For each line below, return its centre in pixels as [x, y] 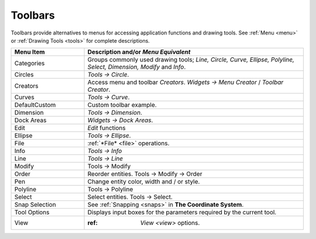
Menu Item [30, 52]
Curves [24, 98]
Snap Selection [35, 205]
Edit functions [107, 128]
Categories [30, 63]
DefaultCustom [35, 105]
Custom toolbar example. [122, 105]
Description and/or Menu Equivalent [139, 52]
